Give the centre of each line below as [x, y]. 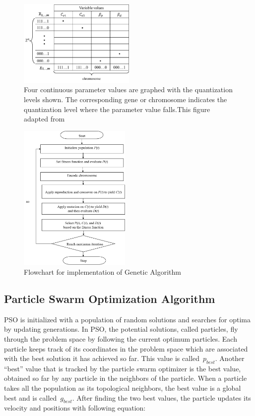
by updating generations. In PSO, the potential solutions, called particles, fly [121, 329]
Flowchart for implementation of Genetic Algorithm [102, 271]
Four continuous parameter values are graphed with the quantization [128, 89]
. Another [230, 358]
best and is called [31, 397]
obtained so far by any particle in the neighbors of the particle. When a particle [126, 378]
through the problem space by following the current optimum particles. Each [121, 338]
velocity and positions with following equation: [75, 408]
